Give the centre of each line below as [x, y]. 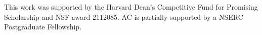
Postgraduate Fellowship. [43, 27]
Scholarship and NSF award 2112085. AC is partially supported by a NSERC [124, 16]
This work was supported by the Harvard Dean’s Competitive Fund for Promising [131, 7]
